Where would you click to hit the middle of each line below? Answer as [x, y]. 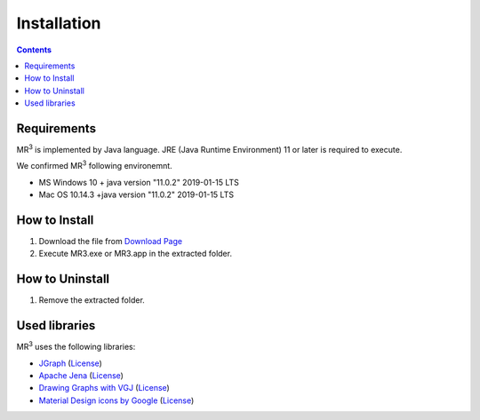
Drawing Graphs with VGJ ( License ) [104, 388]
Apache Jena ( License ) [81, 376]
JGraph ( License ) [70, 363]
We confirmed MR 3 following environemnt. [94, 165]
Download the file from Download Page [110, 242]
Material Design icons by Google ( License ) [116, 400]
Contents [34, 50]
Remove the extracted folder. [92, 300]
